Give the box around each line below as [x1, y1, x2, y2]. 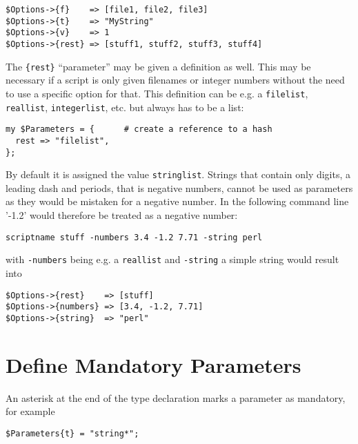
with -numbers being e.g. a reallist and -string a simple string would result [6, 252, 339, 267]
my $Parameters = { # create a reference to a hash [6, 124, 272, 135]
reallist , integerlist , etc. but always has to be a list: [6, 99, 244, 114]
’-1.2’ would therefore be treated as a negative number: [6, 208, 238, 222]
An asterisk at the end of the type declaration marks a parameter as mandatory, [6, 390, 346, 405]
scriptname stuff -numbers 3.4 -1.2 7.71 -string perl [6, 232, 263, 242]
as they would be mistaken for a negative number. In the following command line [6, 194, 349, 209]
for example [6, 404, 55, 418]
